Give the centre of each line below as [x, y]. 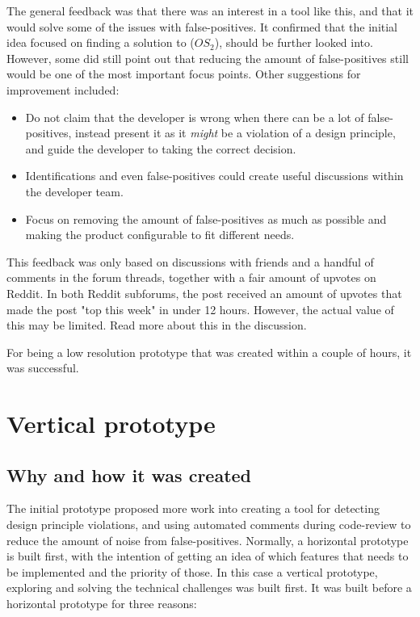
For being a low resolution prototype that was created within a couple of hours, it [209, 352]
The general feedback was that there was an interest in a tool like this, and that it [210, 10]
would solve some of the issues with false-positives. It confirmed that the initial [202, 26]
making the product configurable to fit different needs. [160, 235]
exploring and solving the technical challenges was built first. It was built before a [209, 588]
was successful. [43, 368]
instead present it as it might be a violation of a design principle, [235, 133]
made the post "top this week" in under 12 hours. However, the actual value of [200, 309]
